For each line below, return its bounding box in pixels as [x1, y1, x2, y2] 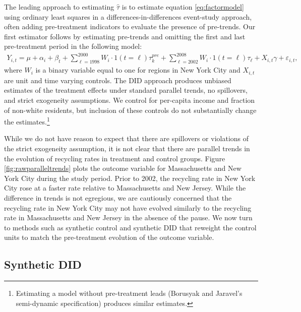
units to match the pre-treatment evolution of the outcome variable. [4, 232, 214, 242]
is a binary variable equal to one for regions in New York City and [35, 65, 240, 75]
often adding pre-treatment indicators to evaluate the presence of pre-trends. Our [4, 21, 256, 32]
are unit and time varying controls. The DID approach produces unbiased [4, 75, 231, 85]
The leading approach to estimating [4, 2, 114, 12]
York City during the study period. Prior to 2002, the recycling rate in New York [4, 172, 256, 183]
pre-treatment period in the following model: [4, 41, 142, 51]
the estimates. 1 [4, 115, 50, 127]
